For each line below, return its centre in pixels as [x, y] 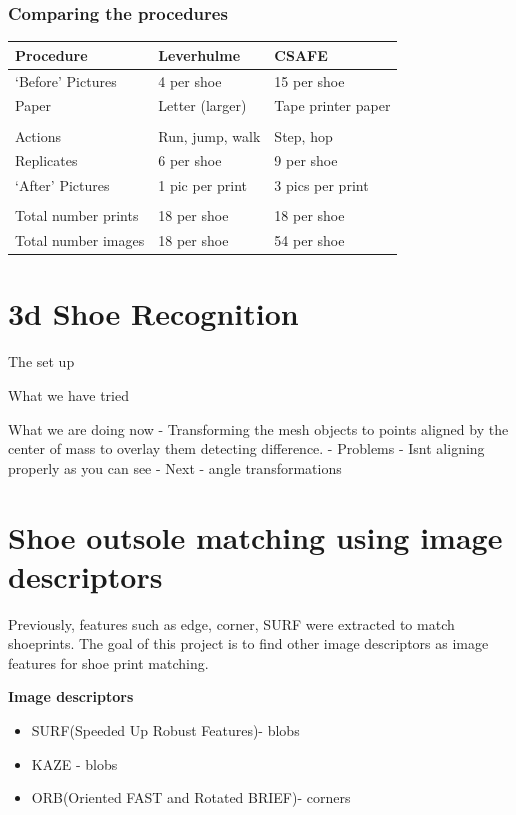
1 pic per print [202, 185]
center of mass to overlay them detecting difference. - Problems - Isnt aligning [246, 448]
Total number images [80, 240]
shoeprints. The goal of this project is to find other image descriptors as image [248, 643]
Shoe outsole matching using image [255, 536]
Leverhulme [199, 54]
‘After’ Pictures [62, 185]
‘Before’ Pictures [66, 80]
